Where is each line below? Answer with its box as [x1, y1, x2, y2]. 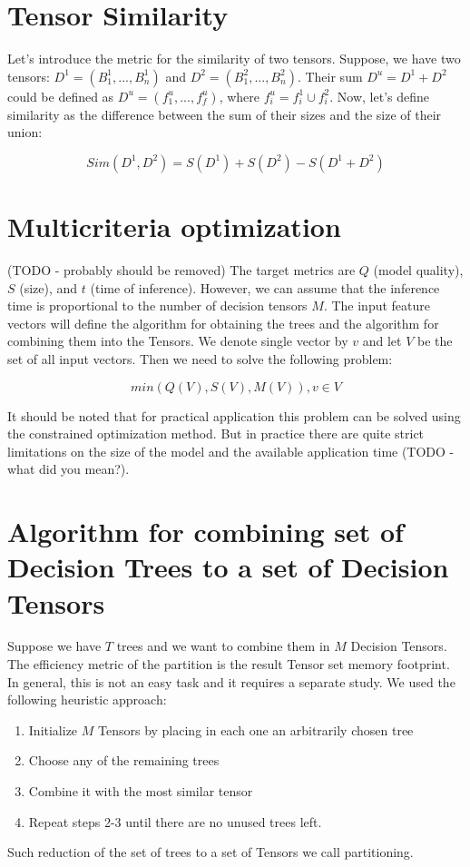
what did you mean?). [7, 459, 130, 478]
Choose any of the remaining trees [28, 751, 220, 770]
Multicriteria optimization [7, 208, 341, 245]
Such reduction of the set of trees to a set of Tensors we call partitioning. [7, 842, 414, 862]
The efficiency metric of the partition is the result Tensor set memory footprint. [7, 655, 450, 674]
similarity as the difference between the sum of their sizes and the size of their [7, 104, 442, 123]
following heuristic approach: [7, 690, 167, 709]
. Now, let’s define [329, 86, 430, 105]
